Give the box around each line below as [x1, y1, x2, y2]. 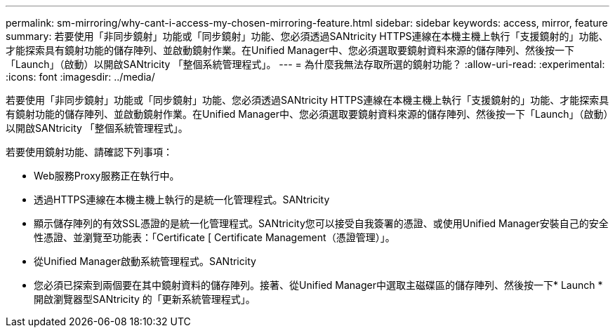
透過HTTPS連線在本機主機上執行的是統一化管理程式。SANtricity [34, 193, 330, 205]
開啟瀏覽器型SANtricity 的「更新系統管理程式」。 [34, 293, 256, 305]
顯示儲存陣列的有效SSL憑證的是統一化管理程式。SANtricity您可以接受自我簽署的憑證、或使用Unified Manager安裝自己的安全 [34, 217, 609, 229]
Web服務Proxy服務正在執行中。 [34, 170, 180, 182]
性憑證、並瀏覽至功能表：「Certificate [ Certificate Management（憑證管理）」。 [34, 231, 395, 243]
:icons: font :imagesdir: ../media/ [6, 71, 155, 83]
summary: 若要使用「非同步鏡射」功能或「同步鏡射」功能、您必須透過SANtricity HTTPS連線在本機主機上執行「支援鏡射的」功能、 [6, 30, 609, 42]
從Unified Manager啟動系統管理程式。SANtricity [34, 255, 256, 267]
